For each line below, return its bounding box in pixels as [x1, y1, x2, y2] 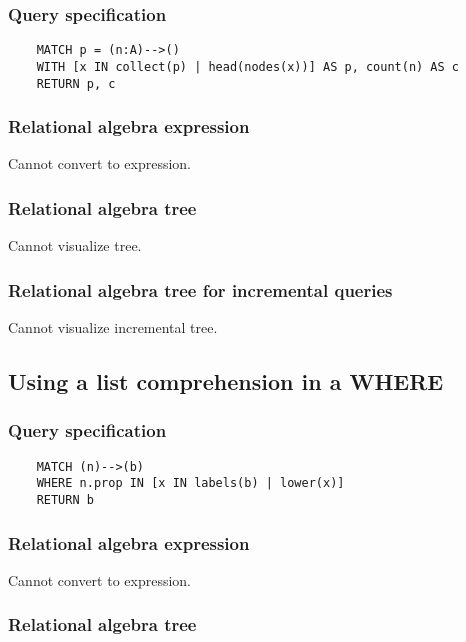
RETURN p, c [36, 76, 116, 91]
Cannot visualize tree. [8, 235, 142, 256]
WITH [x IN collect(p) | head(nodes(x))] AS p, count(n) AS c [36, 59, 460, 74]
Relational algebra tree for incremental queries [8, 277, 393, 302]
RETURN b [36, 492, 94, 507]
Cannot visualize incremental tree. [8, 317, 218, 338]
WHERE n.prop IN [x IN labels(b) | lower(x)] [36, 476, 345, 491]
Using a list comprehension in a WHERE [8, 366, 444, 397]
